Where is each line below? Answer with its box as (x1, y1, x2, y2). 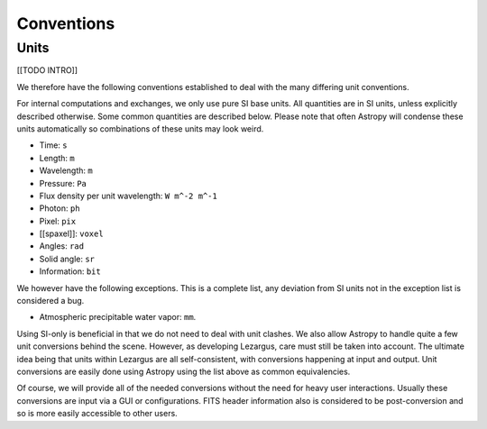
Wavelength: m (39, 165, 94, 176)
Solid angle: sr (39, 253, 95, 264)
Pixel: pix (39, 215, 77, 226)
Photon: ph (39, 203, 80, 214)
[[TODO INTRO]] (16, 65, 78, 76)
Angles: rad (39, 241, 85, 251)
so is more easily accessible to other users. (16, 408, 178, 419)
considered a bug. (16, 296, 85, 306)
